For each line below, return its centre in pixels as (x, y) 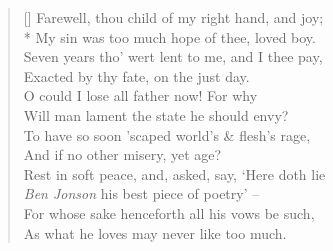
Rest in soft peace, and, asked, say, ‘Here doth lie (174, 173)
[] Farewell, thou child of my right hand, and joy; (173, 17)
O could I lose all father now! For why (140, 95)
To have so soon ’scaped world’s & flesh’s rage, (167, 134)
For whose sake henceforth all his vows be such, (169, 212)
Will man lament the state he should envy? (156, 114)
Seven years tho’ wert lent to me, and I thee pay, (173, 56)
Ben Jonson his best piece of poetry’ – (141, 193)
